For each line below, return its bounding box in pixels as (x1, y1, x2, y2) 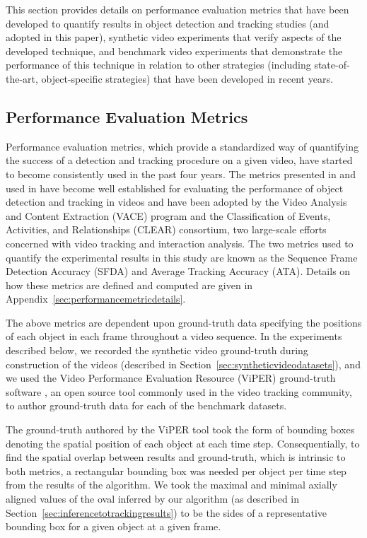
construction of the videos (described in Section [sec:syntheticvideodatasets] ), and (6, 356, 361, 371)
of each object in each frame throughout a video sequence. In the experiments (6, 329, 342, 344)
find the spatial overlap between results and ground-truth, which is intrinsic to (6, 450, 346, 464)
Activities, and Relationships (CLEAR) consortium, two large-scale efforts (6, 222, 327, 237)
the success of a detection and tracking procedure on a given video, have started (6, 153, 353, 168)
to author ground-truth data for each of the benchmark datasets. (6, 398, 287, 413)
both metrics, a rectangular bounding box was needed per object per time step (6, 463, 346, 478)
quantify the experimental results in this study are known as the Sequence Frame (6, 250, 358, 264)
